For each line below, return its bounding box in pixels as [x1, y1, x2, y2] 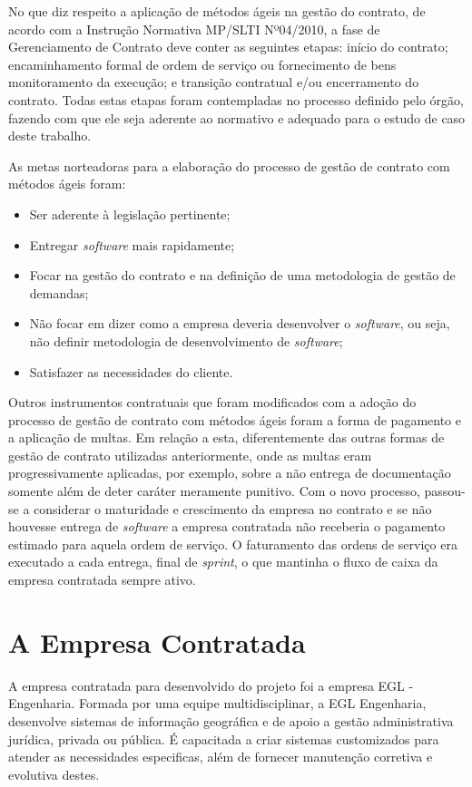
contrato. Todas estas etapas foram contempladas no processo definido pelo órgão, [8, 90, 464, 109]
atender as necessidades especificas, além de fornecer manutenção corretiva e [8, 747, 433, 766]
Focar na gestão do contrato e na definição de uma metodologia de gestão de [29, 266, 456, 285]
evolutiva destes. [8, 764, 100, 783]
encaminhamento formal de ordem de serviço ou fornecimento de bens [8, 54, 397, 73]
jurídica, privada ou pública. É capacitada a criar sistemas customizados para [8, 729, 439, 748]
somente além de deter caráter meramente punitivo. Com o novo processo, [8, 481, 420, 500]
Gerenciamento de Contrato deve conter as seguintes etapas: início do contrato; [8, 37, 448, 56]
